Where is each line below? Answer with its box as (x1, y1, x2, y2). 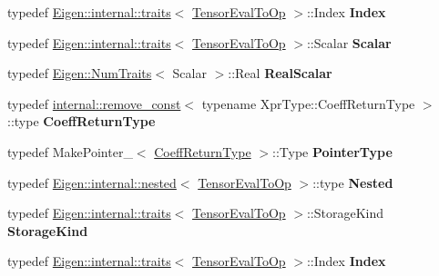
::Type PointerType (271, 142, 393, 161)
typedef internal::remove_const (7, 94, 181, 113)
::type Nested (312, 172, 393, 192)
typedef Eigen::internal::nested (7, 172, 177, 192)
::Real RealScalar (228, 64, 332, 83)
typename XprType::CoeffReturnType (201, 94, 415, 113)
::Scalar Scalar (306, 33, 392, 52)
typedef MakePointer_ (7, 142, 133, 161)
